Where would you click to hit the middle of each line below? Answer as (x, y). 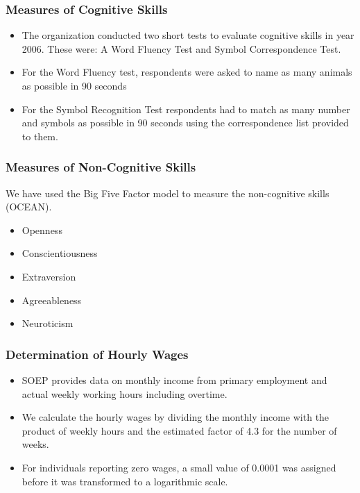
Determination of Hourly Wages (97, 354)
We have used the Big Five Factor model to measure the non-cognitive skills (168, 193)
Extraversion (49, 276)
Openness (42, 229)
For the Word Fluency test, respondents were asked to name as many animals (187, 72)
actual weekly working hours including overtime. (125, 393)
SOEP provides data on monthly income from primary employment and (174, 379)
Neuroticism (48, 323)
